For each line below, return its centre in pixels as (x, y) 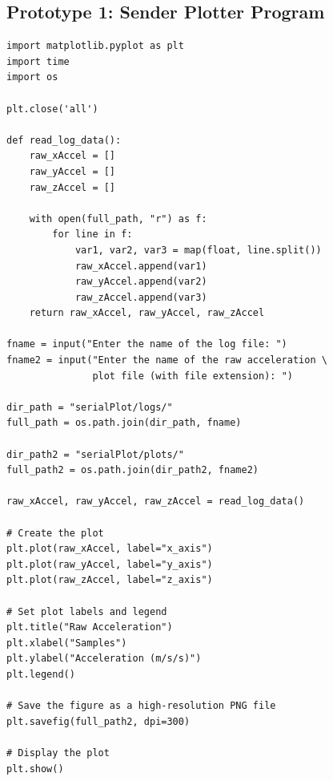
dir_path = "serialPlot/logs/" (90, 407)
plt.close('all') (52, 109)
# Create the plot (55, 533)
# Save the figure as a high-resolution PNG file (141, 706)
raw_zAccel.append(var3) (141, 297)
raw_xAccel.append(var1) (141, 266)
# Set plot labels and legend (87, 611)
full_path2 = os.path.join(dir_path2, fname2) (132, 470)
